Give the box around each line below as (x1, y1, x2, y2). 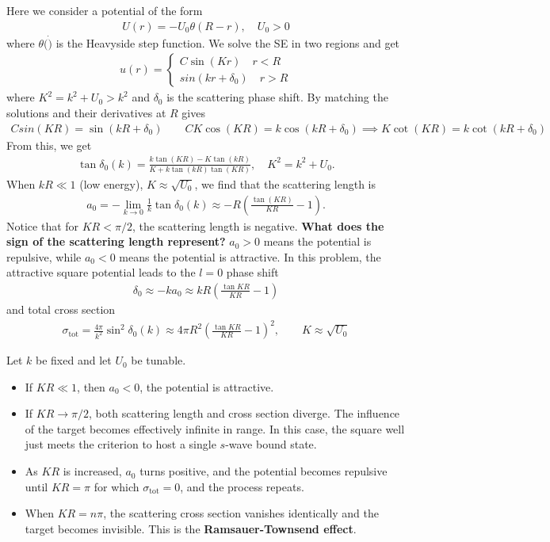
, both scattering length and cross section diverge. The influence (89, 405, 400, 422)
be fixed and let (36, 352, 112, 368)
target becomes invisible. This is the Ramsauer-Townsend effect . (25, 520, 357, 536)
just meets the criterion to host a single (25, 436, 216, 452)
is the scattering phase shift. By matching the (166, 89, 388, 105)
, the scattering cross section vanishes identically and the (103, 505, 380, 521)
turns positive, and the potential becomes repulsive (139, 463, 388, 479)
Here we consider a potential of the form (6, 2, 203, 18)
